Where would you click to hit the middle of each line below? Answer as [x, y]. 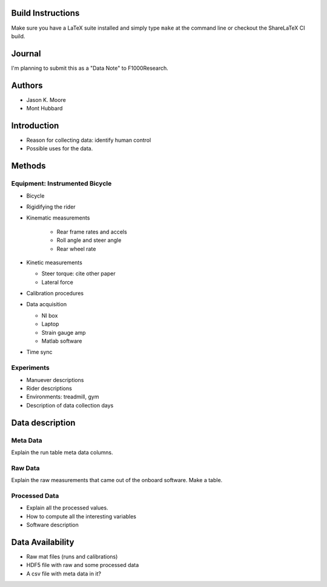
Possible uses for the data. [60, 149]
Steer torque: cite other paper [78, 273]
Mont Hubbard [45, 109]
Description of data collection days [70, 405]
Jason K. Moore [46, 99]
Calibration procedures [55, 293]
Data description [43, 422]
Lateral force [58, 282]
